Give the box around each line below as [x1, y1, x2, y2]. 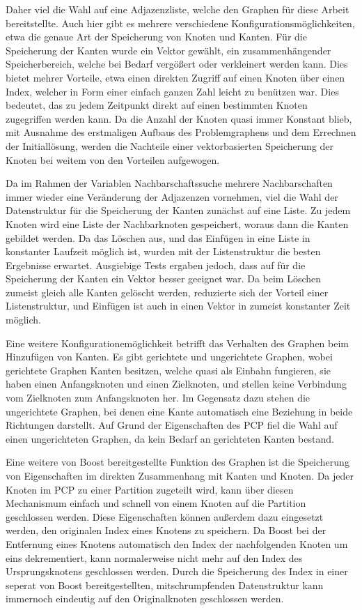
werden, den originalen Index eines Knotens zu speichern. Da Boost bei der [6, 523, 326, 537]
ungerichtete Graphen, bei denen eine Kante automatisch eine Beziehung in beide [6, 404, 353, 418]
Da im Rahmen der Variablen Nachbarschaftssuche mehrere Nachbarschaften [6, 176, 333, 190]
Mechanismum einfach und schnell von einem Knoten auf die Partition [6, 496, 306, 510]
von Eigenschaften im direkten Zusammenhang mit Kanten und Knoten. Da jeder [6, 468, 354, 482]
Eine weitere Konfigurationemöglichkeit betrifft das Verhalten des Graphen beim [6, 335, 349, 350]
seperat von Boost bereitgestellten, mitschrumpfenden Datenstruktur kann [6, 577, 324, 592]
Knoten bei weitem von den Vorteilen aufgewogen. [6, 152, 220, 167]
